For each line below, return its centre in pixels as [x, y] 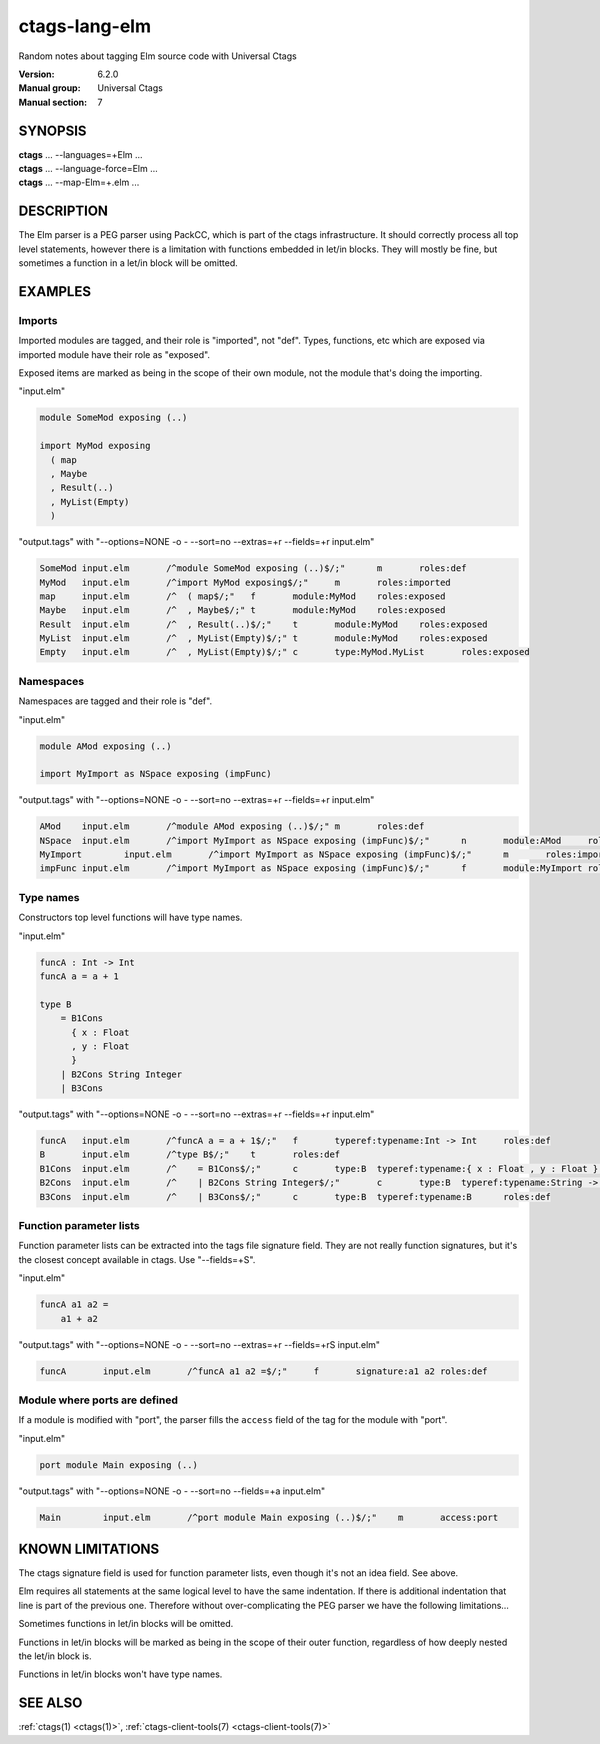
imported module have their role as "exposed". [114, 354]
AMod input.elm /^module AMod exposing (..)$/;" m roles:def [232, 826]
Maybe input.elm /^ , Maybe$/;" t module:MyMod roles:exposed [242, 610]
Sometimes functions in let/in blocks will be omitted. [126, 1624]
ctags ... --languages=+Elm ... [81, 154]
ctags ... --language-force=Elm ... [88, 169]
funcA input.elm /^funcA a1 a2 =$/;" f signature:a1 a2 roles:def [264, 1371]
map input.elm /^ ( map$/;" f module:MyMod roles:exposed [242, 596]
